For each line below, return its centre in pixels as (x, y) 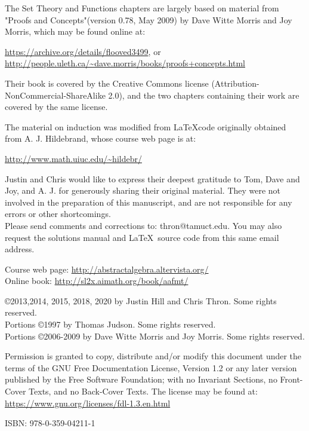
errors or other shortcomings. (58, 214)
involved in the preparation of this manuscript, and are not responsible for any (149, 202)
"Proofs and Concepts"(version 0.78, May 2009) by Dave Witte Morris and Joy (149, 19)
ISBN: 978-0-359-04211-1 (50, 423)
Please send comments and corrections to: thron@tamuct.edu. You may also (143, 225)
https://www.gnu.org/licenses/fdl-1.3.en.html (88, 403)
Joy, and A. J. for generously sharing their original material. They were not (143, 190)
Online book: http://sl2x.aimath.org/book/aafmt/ (97, 281)
